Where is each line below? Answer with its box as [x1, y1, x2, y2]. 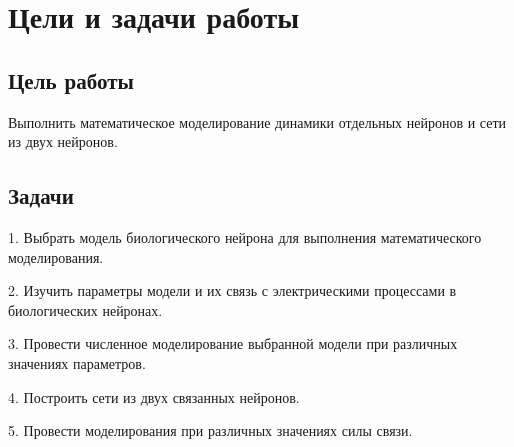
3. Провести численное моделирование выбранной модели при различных [8, 333, 458, 354]
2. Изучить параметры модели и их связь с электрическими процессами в [8, 280, 457, 301]
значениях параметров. [8, 352, 146, 373]
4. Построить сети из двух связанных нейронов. [8, 386, 300, 407]
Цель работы [8, 64, 134, 95]
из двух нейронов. [8, 131, 118, 152]
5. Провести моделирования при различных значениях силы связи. [8, 420, 413, 441]
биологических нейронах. [8, 299, 163, 320]
